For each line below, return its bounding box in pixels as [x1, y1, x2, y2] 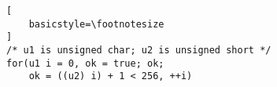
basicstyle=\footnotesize [28, 18, 164, 30]
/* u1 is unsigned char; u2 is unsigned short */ [6, 44, 271, 56]
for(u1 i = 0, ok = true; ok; [6, 57, 164, 69]
